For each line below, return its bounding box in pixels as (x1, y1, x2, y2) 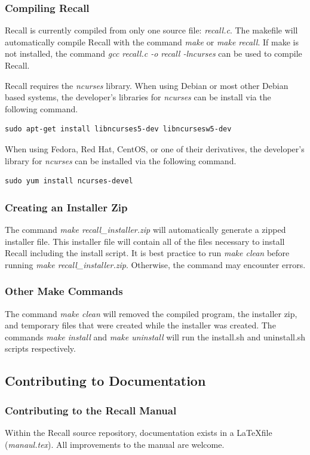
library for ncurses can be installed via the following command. (5, 154, 237, 167)
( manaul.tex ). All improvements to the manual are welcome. (5, 438, 225, 450)
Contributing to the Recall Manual (5, 402, 177, 417)
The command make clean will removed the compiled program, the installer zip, (5, 307, 297, 319)
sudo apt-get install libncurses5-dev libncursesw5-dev (5, 125, 232, 134)
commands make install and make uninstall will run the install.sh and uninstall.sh (5, 330, 306, 343)
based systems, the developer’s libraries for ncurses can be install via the (5, 91, 271, 103)
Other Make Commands (5, 284, 123, 299)
